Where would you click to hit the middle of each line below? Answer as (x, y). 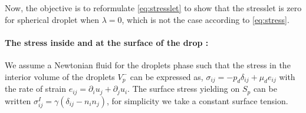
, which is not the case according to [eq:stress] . (205, 19)
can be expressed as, (167, 76)
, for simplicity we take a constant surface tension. (198, 100)
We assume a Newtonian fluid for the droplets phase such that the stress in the (148, 64)
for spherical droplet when (52, 19)
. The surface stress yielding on (184, 89)
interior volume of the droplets (60, 76)
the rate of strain (35, 89)
